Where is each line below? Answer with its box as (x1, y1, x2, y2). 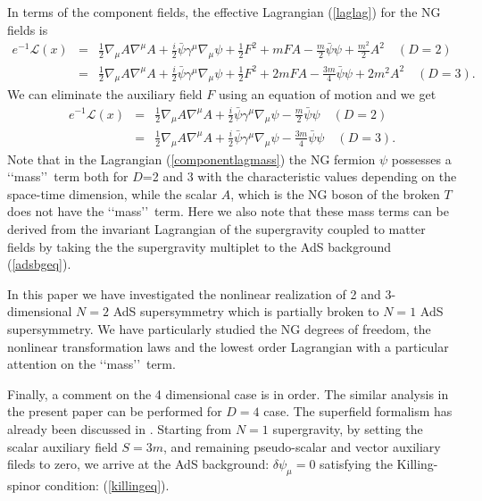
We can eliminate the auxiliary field (7, 85, 203, 104)
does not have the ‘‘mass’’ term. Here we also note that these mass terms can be (7, 202, 449, 221)
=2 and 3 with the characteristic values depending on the (142, 167, 457, 186)
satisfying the (320, 455, 393, 473)
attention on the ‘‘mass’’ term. (7, 355, 176, 373)
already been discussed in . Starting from (7, 420, 232, 438)
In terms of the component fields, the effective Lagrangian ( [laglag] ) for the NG (7, 3, 441, 21)
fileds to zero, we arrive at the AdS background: (7, 455, 270, 473)
